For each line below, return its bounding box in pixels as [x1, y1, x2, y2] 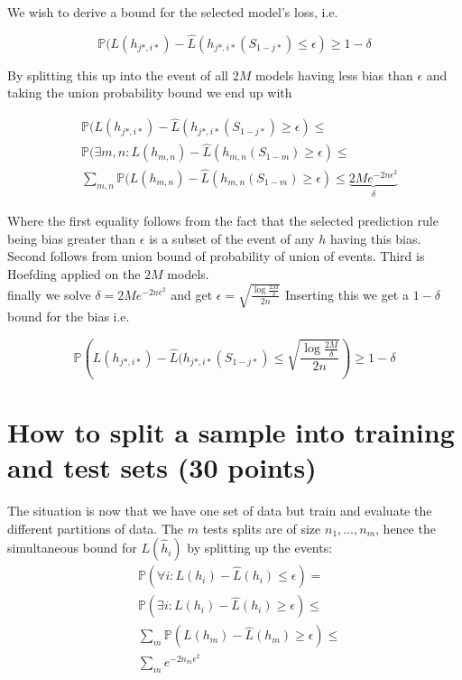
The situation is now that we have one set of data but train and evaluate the [7, 500, 432, 519]
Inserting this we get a [284, 284, 409, 303]
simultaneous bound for [7, 538, 137, 557]
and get [171, 284, 213, 303]
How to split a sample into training [7, 413, 455, 450]
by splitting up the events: [187, 538, 333, 557]
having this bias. [329, 228, 421, 247]
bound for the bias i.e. [7, 307, 130, 326]
